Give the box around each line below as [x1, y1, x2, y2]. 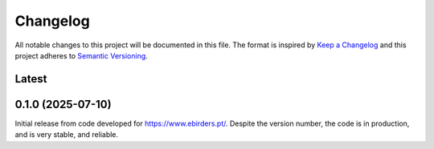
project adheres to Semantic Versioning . [14, 50, 148, 60]
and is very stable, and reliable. [14, 130, 119, 139]
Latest [14, 72, 47, 86]
